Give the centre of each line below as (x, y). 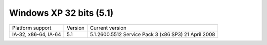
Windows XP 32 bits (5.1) (61, 13)
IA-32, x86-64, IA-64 (37, 34)
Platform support (32, 28)
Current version (108, 28)
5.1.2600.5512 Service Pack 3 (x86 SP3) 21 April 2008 (152, 34)
